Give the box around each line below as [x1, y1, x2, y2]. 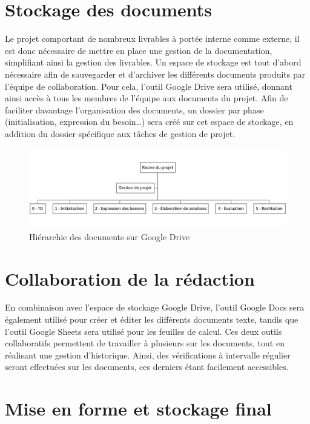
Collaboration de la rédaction [5, 266, 255, 291]
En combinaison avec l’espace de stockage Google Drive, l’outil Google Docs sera [5, 301, 305, 314]
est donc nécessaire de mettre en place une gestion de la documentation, [5, 44, 272, 56]
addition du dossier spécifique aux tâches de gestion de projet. [5, 127, 236, 140]
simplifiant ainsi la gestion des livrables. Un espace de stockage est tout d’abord [5, 56, 302, 69]
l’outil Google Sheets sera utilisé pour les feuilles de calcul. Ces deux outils [5, 325, 282, 337]
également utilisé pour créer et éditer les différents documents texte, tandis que [5, 313, 298, 326]
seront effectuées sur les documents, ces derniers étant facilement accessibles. [5, 360, 289, 373]
